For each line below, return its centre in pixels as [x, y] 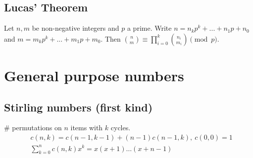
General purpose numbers [94, 75]
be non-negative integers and [76, 28]
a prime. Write [149, 28]
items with [87, 128]
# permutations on [33, 128]
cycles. [121, 128]
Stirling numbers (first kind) [78, 107]
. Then [111, 38]
